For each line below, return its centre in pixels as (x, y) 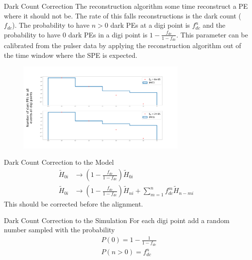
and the (214, 25)
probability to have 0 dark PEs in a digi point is (76, 34)
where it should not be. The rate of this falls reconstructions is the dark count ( (123, 15)
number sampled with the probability (59, 230)
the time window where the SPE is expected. (71, 55)
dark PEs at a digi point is (150, 25)
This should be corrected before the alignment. (74, 204)
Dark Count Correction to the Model (59, 162)
